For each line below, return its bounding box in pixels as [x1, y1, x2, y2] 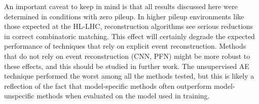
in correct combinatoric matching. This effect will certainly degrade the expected [4, 30, 255, 41]
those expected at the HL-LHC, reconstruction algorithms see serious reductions [4, 21, 253, 31]
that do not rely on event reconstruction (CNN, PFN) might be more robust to [4, 50, 250, 61]
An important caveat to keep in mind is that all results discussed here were [4, 1, 238, 11]
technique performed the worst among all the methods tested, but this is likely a [4, 71, 254, 81]
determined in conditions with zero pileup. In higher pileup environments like [4, 11, 244, 21]
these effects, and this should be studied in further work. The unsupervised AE [4, 60, 249, 71]
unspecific [4, 90, 34, 101]
